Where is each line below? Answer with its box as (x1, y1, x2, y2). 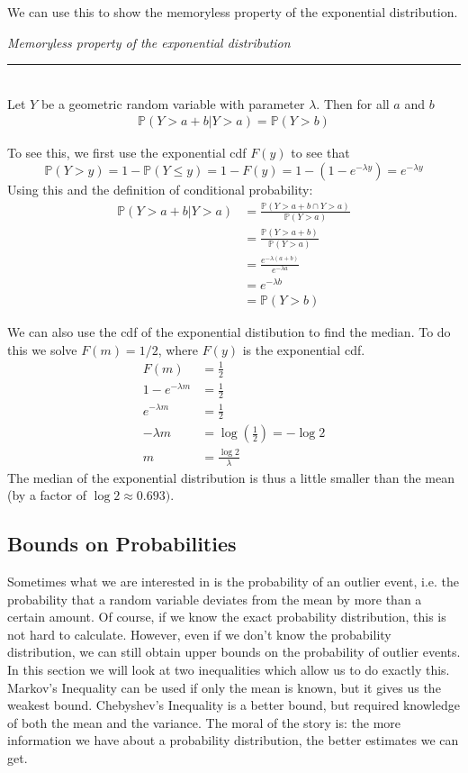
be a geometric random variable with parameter (40, 94, 305, 113)
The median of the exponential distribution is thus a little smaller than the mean (7, 468, 455, 487)
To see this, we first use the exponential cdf (7, 143, 247, 162)
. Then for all (316, 94, 390, 113)
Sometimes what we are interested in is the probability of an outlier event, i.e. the (7, 571, 460, 590)
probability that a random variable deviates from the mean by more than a (7, 589, 422, 608)
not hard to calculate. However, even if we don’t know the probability (7, 624, 391, 643)
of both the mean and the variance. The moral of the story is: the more (7, 713, 401, 732)
